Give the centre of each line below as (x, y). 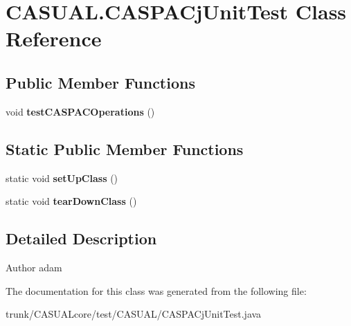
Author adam (34, 267)
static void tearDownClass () (71, 201)
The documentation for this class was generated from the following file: (156, 290)
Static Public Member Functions (125, 148)
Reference (54, 38)
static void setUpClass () (62, 178)
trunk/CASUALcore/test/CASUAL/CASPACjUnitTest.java (134, 314)
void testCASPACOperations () (80, 111)
